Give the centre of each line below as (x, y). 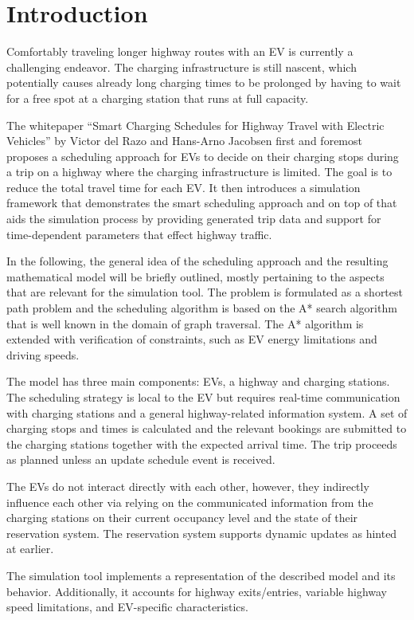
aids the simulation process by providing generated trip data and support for (194, 219)
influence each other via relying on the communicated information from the (190, 502)
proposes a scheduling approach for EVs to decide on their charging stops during (203, 156)
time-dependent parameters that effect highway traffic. (139, 234)
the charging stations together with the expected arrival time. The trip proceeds (202, 443)
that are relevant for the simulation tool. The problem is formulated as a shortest (205, 292)
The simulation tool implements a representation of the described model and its (201, 575)
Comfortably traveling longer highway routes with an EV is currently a (180, 51)
